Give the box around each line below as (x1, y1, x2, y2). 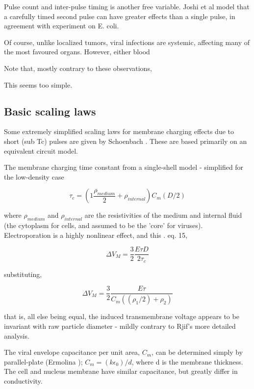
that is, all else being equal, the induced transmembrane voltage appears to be (4, 311, 239, 321)
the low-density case (4, 171, 64, 182)
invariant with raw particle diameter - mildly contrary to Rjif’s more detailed (4, 320, 236, 331)
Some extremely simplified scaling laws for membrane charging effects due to (4, 126, 234, 137)
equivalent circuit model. (4, 145, 78, 156)
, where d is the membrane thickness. (131, 356, 243, 366)
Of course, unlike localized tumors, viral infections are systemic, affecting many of (4, 37, 250, 47)
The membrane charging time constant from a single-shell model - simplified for (4, 162, 244, 172)
